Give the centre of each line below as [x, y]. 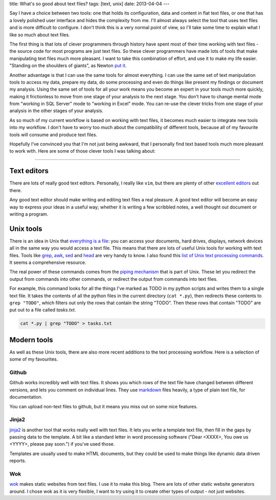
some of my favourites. [34, 359]
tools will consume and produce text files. [53, 134]
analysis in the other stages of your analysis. [56, 111]
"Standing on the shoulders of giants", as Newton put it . [68, 66]
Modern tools [31, 340]
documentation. [26, 397]
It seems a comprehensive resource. [48, 262]
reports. [18, 461]
